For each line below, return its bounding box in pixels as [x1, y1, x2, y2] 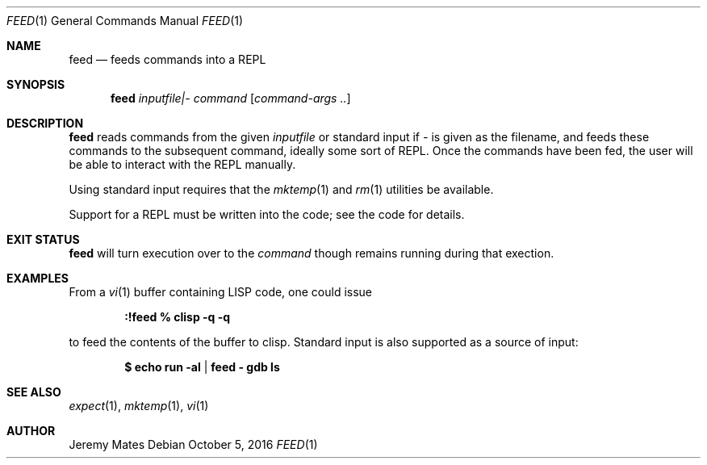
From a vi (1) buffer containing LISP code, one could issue [69, 285, 373, 299]
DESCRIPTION [6, 116, 84, 130]
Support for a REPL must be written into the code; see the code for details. [69, 207, 465, 221]
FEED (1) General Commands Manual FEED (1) [6, 14, 244, 27]
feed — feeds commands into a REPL [69, 52, 266, 66]
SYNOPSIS [6, 77, 65, 91]
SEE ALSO [6, 385, 61, 399]
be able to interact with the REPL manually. [69, 157, 296, 171]
